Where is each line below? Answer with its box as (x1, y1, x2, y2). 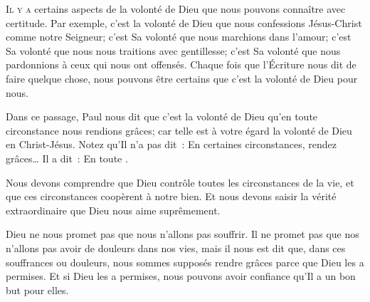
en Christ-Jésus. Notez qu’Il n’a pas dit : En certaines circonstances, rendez (6, 137, 337, 152)
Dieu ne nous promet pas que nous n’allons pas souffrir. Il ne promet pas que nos (6, 226, 359, 241)
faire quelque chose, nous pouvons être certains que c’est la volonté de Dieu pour (6, 71, 358, 85)
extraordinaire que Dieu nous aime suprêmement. (6, 202, 221, 217)
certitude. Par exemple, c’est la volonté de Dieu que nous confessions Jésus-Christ (6, 15, 362, 30)
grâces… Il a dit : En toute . (6, 150, 128, 165)
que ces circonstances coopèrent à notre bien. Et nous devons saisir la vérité (6, 189, 337, 204)
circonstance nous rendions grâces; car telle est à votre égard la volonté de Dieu (6, 123, 352, 137)
